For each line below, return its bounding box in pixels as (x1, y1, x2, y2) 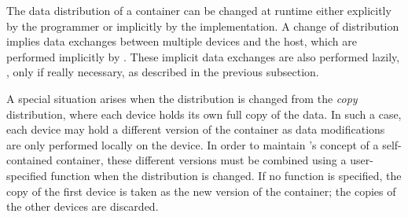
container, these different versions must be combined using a (56, 152, 347, 168)
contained (6, 152, 53, 168)
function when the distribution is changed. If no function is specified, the (50, 167, 402, 183)
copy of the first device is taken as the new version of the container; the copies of (6, 182, 396, 199)
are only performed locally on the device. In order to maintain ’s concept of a (6, 136, 379, 153)
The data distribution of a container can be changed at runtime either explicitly (6, 2, 391, 18)
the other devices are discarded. (6, 198, 159, 215)
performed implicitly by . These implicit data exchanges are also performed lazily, (6, 48, 400, 64)
